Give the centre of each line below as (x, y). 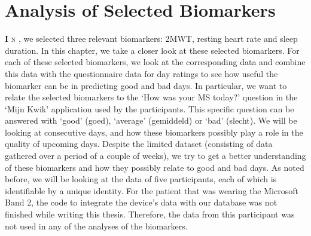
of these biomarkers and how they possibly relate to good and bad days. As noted (155, 167)
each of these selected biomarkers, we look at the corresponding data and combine (155, 62)
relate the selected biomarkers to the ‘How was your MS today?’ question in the (151, 97)
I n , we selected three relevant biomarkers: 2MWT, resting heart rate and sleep (151, 39)
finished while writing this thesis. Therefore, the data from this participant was (150, 214)
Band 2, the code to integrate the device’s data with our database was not (141, 202)
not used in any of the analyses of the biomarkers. (96, 226)
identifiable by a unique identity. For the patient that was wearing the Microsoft (152, 190)
